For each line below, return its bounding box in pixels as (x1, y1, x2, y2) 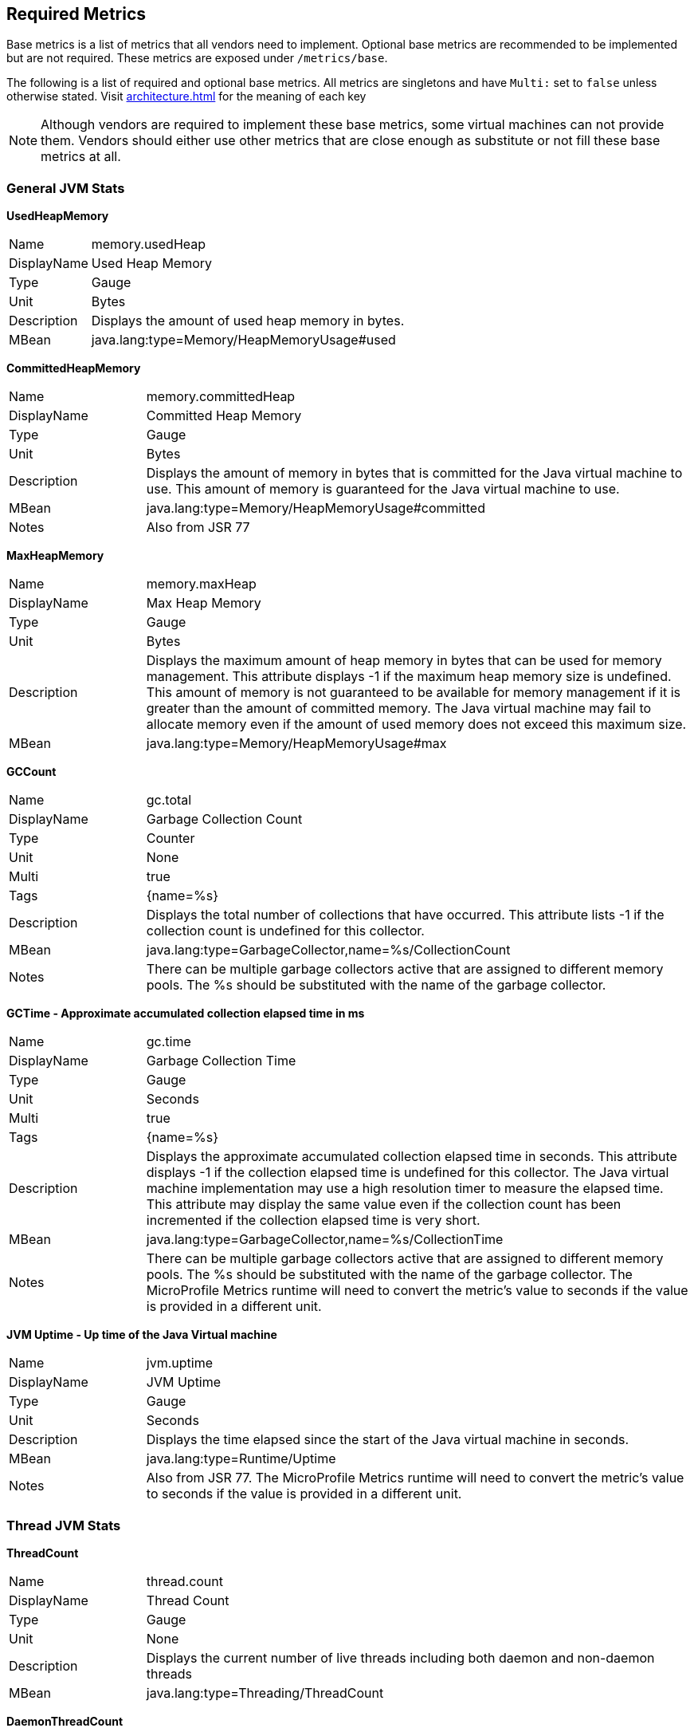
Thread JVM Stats (6, 1517, 121, 1533)
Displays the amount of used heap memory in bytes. (91, 313, 405, 329)
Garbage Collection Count (146, 811, 303, 828)
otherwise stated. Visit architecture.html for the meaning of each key (6, 89, 367, 104)
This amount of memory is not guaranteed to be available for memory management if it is (146, 684, 681, 701)
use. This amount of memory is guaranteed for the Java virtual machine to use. (146, 481, 620, 498)
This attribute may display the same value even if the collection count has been (146, 1196, 621, 1213)
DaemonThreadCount (6, 1714, 124, 1728)
